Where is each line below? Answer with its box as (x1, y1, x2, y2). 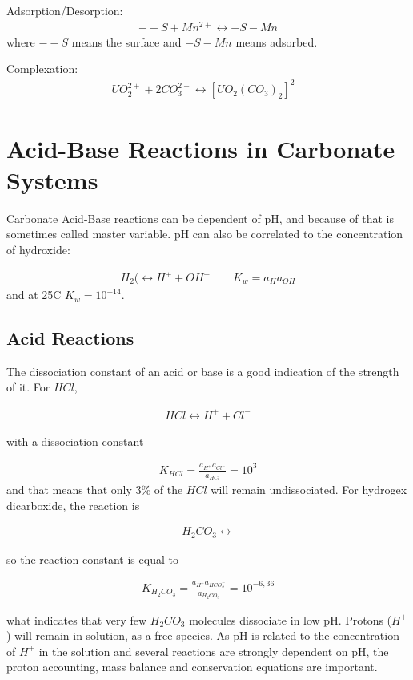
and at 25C (6, 286, 62, 303)
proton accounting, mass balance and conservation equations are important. (6, 658, 378, 675)
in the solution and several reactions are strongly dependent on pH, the (38, 642, 389, 659)
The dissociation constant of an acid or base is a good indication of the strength (6, 362, 399, 379)
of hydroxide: (6, 241, 70, 257)
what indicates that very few (6, 611, 147, 628)
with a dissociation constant (6, 432, 144, 449)
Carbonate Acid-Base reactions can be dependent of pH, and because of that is (6, 209, 394, 226)
